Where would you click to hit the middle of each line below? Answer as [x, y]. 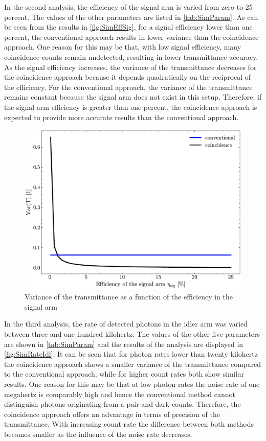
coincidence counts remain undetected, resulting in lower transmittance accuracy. [131, 56]
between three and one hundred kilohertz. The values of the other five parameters [132, 333]
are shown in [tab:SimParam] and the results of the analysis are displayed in [124, 344]
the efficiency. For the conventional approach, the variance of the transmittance [128, 87]
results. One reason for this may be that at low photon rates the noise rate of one [132, 384]
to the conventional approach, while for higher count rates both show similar [124, 374]
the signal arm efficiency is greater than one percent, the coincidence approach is [131, 107]
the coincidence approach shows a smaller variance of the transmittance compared [133, 364]
